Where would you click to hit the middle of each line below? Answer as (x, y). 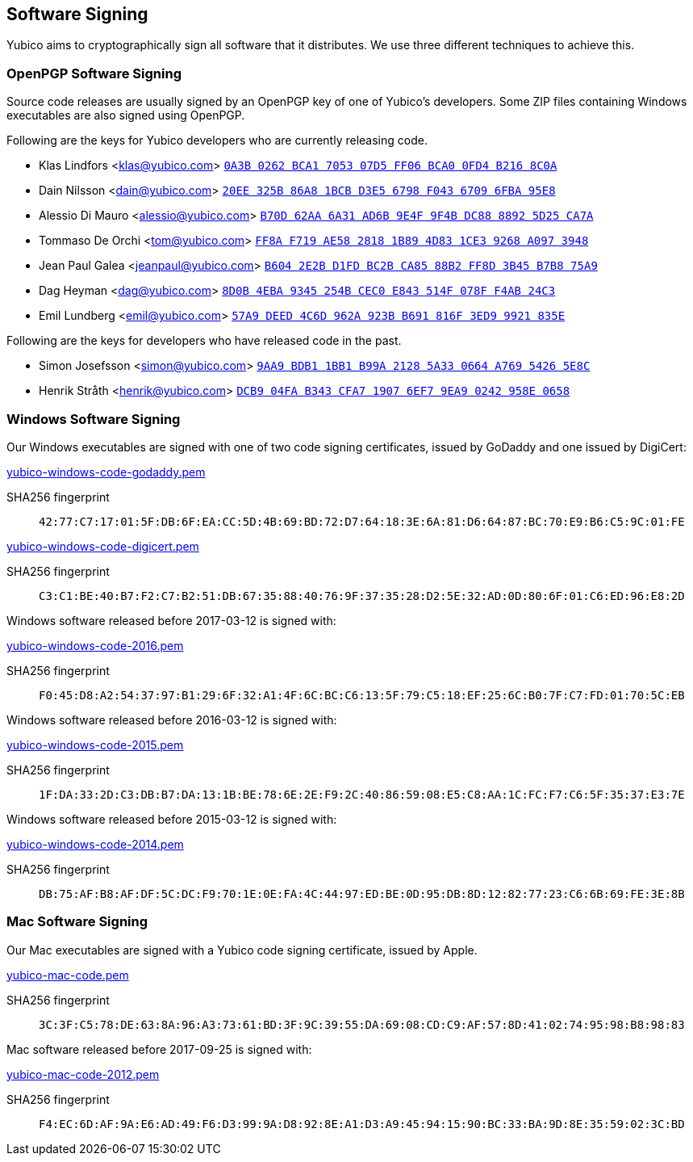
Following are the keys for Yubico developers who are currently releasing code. (217, 141)
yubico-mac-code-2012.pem (83, 1074)
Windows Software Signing (94, 419)
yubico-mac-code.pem (68, 975)
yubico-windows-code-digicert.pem (103, 546)
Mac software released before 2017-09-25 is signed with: (159, 1049)
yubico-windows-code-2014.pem (95, 844)
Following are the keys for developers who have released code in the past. (204, 341)
